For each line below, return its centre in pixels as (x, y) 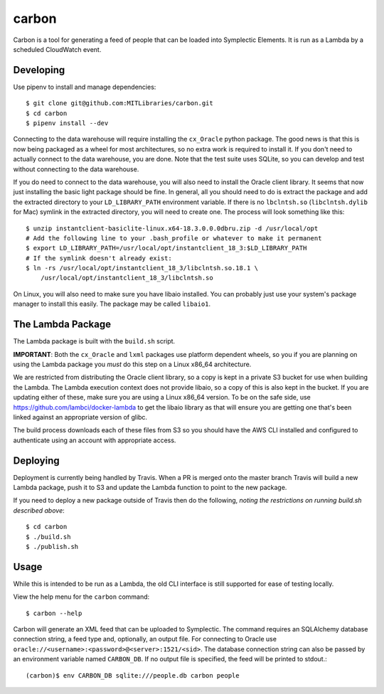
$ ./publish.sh (52, 546)
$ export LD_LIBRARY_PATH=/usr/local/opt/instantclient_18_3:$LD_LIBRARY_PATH (166, 248)
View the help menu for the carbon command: (81, 597)
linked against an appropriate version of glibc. (80, 417)
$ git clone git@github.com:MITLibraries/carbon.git (119, 103)
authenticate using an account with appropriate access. (95, 440)
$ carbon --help (54, 613)
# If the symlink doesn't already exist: (99, 258)
